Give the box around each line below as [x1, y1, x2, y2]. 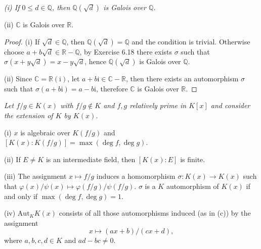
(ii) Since [4, 73, 32, 84]
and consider [210, 100, 250, 111]
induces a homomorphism [96, 171, 176, 181]
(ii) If [4, 154, 21, 164]
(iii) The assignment [4, 171, 67, 181]
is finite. [180, 154, 205, 164]
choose [4, 46, 24, 57]
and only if [4, 190, 38, 201]
